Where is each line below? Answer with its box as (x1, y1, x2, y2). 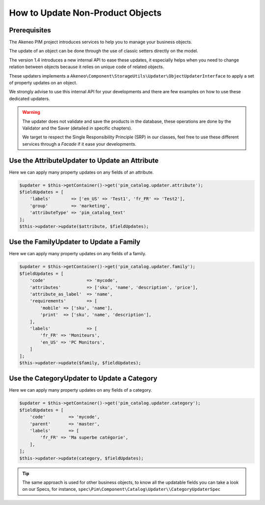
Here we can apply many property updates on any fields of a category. (9, 387, 152, 393)
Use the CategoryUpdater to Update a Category (9, 374, 158, 383)
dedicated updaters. (9, 96, 50, 102)
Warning (22, 109, 40, 115)
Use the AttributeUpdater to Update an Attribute (9, 156, 159, 164)
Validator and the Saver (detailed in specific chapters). (22, 125, 132, 131)
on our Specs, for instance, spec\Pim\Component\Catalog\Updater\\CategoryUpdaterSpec (22, 486, 221, 492)
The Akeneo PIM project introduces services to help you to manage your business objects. (9, 39, 192, 45)
